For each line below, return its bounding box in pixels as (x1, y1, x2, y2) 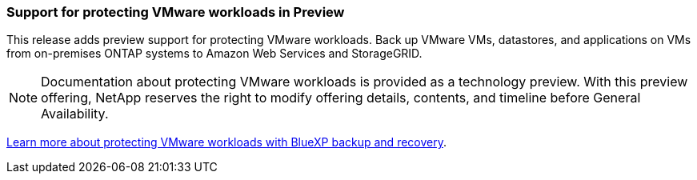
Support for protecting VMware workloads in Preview (6, 4, 345, 20)
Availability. (41, 106, 109, 122)
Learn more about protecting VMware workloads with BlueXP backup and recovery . (6, 135, 447, 150)
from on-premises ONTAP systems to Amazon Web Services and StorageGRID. (6, 46, 423, 61)
